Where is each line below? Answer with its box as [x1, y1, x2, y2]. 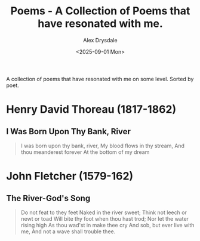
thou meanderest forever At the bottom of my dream [20, 148, 150, 156]
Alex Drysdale [83, 36, 118, 44]
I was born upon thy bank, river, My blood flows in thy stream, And [20, 142, 185, 149]
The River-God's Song [6, 193, 91, 203]
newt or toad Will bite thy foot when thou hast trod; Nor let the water [20, 215, 189, 222]
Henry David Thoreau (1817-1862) [6, 103, 177, 116]
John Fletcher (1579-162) [6, 169, 134, 183]
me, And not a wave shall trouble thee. [20, 228, 116, 235]
